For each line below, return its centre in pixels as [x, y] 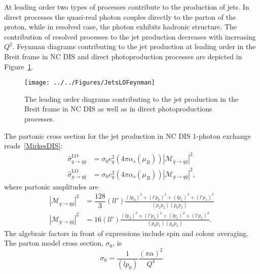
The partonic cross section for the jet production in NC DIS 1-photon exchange [127, 135]
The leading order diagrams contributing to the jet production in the [132, 99]
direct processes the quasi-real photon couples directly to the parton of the [120, 16]
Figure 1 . [19, 66]
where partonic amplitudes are [51, 186]
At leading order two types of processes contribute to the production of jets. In [127, 7]
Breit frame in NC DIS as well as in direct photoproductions [118, 109]
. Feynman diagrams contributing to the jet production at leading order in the [134, 46]
